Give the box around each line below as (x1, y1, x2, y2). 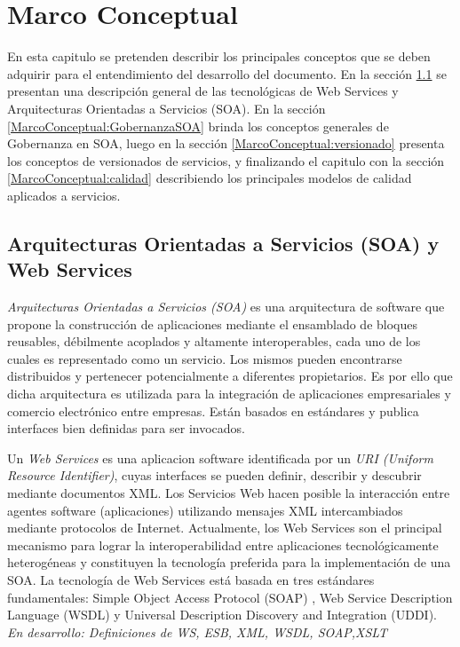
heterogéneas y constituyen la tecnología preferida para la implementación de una (7, 553, 451, 572)
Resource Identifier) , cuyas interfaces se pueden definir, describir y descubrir (7, 466, 422, 485)
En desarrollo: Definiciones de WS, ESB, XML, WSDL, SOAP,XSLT (7, 622, 388, 641)
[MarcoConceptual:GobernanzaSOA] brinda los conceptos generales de (7, 116, 389, 135)
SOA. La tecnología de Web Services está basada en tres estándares (7, 570, 375, 588)
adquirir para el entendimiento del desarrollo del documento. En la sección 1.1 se (7, 64, 447, 83)
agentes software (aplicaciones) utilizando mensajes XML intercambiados (7, 501, 403, 519)
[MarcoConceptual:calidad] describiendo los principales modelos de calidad (7, 169, 412, 187)
